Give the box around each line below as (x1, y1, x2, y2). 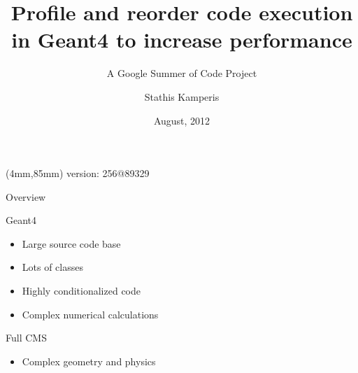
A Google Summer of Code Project (106, 66, 257, 80)
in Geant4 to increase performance (11, 25, 352, 54)
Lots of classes (22, 260, 83, 274)
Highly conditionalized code (22, 283, 141, 298)
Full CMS (6, 330, 47, 345)
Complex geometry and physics (22, 353, 156, 368)
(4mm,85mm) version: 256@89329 (6, 166, 150, 181)
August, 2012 (153, 113, 210, 127)
